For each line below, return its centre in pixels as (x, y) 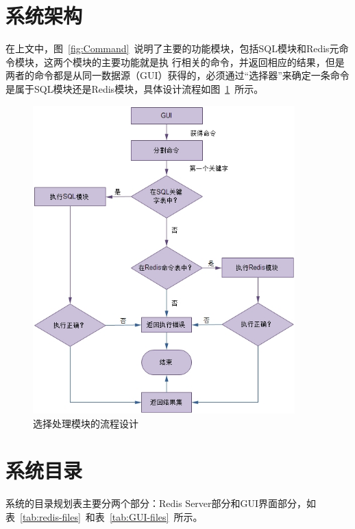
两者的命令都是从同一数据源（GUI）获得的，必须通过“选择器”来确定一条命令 (177, 75)
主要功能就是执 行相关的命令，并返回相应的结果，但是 (223, 61)
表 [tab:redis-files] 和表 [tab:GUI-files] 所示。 (104, 516)
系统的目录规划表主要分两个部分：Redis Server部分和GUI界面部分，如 (161, 503)
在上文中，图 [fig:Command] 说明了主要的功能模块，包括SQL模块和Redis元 (172, 48)
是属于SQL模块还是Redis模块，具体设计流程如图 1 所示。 (135, 88)
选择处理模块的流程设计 (86, 423)
